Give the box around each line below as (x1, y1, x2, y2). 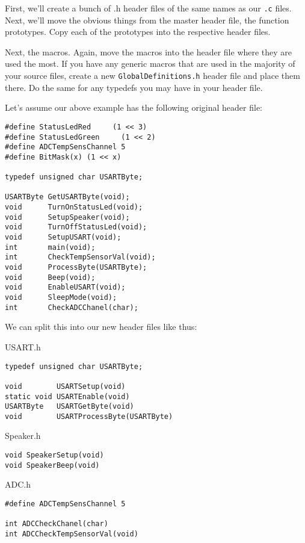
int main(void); (5, 243, 96, 252)
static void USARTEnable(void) (5, 392, 130, 401)
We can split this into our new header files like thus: (5, 320, 197, 333)
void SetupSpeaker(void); (5, 213, 130, 222)
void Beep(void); (5, 273, 96, 282)
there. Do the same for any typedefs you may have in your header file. (5, 81, 263, 93)
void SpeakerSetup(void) (5, 451, 104, 460)
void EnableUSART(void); (5, 283, 126, 292)
